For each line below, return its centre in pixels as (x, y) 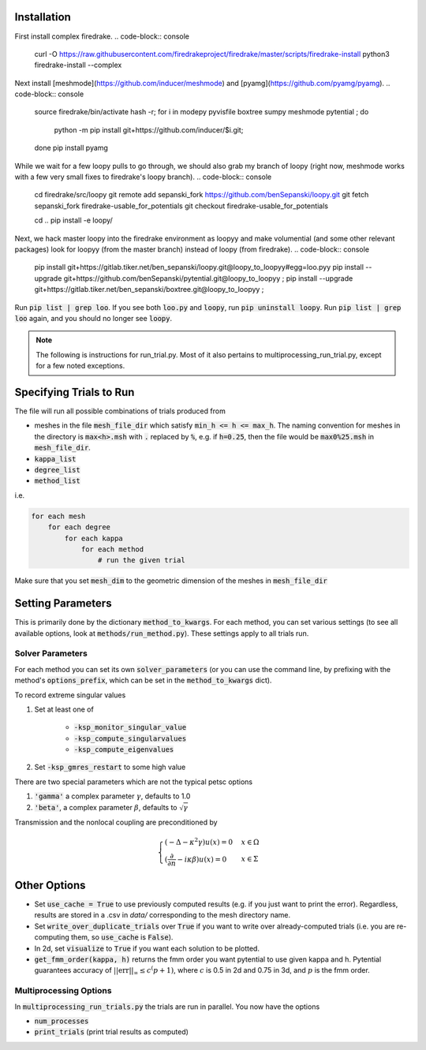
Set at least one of (64, 709)
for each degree (79, 527)
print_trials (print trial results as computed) (112, 1032)
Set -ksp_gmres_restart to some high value (110, 767)
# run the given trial (141, 560)
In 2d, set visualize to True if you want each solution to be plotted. (147, 948)
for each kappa (94, 538)
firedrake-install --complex (78, 65)
